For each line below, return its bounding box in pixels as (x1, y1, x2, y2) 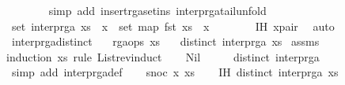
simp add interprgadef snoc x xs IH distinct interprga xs (11, 64, 339, 80)
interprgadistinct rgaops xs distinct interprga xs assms (11, 33, 320, 50)
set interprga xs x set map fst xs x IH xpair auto (11, 17, 335, 34)
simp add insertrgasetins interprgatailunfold (48, 2, 267, 18)
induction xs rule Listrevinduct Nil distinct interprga (6, 48, 320, 65)
